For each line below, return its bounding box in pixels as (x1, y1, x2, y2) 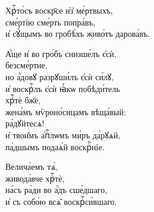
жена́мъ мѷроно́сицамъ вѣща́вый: (5, 105, 126, 118)
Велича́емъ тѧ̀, (5, 160, 58, 173)
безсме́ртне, (5, 59, 48, 71)
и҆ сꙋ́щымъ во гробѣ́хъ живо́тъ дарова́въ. (5, 27, 150, 40)
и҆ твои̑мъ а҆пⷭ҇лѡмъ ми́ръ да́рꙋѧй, (5, 128, 121, 141)
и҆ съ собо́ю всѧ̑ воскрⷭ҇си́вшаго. (5, 195, 117, 207)
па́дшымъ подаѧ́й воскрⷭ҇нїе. (5, 140, 105, 153)
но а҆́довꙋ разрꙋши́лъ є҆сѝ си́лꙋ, (5, 70, 114, 83)
